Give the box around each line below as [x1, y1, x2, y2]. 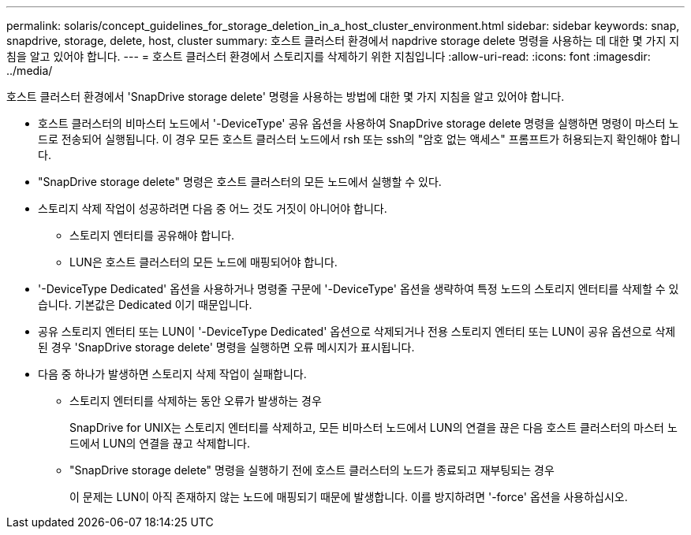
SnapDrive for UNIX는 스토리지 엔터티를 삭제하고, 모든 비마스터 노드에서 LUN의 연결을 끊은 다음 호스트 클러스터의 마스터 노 [69, 421, 678, 434]
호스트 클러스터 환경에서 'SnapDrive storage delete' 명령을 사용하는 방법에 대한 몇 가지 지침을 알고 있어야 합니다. [6, 90, 565, 103]
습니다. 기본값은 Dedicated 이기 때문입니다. [38, 298, 252, 311]
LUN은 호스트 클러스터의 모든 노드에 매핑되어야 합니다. [69, 255, 338, 269]
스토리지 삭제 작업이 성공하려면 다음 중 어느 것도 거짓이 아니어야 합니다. [38, 202, 387, 215]
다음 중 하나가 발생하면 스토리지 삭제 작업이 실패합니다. [38, 367, 307, 381]
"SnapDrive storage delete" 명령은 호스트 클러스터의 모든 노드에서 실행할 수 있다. [38, 175, 442, 188]
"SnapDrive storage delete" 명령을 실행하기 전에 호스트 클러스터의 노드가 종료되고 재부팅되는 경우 [69, 463, 555, 477]
